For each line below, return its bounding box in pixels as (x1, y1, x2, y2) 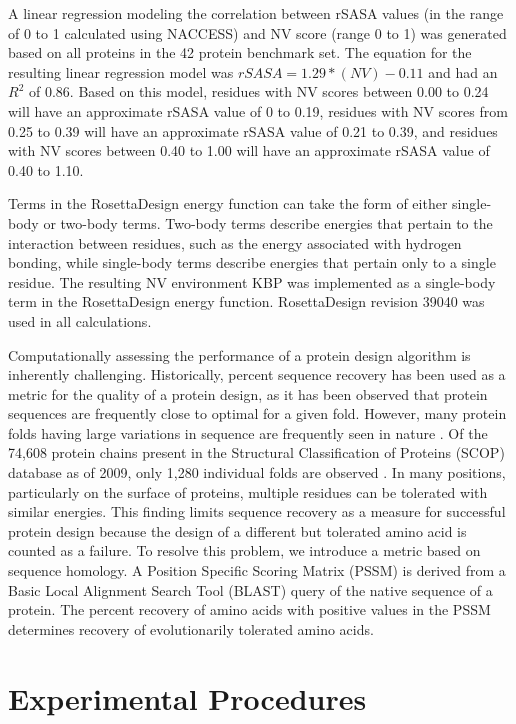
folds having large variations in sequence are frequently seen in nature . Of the (8, 422, 488, 443)
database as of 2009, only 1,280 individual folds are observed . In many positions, (8, 462, 506, 483)
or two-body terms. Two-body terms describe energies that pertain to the (43, 212, 493, 233)
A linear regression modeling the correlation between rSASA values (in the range (8, 3, 504, 23)
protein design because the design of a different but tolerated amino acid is (8, 520, 467, 541)
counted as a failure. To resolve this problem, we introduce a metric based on (8, 540, 481, 561)
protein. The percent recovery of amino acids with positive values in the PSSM (8, 599, 491, 620)
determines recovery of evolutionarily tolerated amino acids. (8, 618, 374, 639)
